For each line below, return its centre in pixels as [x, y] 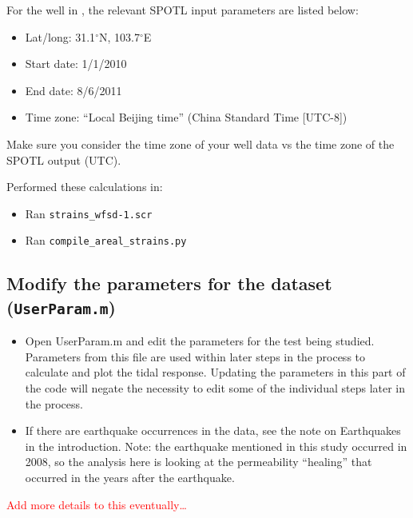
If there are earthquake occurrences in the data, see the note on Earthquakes [213, 430]
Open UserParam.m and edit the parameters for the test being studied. [200, 341]
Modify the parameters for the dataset [169, 283]
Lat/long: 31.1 [60, 36]
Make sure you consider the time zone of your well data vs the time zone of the [201, 143]
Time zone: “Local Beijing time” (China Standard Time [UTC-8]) [186, 117]
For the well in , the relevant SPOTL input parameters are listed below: [183, 10]
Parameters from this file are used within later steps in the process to [195, 356]
